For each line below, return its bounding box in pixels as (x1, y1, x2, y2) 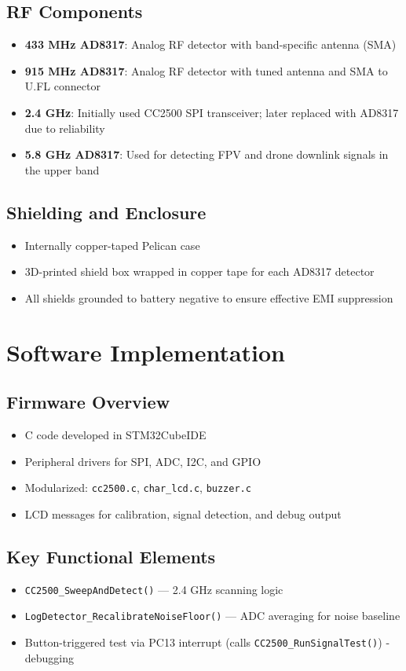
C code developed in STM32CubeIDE (24, 426, 207, 442)
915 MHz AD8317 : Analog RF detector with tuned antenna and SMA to (24, 62, 388, 79)
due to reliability (24, 119, 105, 136)
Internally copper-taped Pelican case (24, 236, 200, 253)
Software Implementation (6, 335, 286, 368)
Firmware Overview (6, 390, 170, 414)
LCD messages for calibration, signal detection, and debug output (24, 505, 342, 522)
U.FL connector (24, 78, 101, 94)
